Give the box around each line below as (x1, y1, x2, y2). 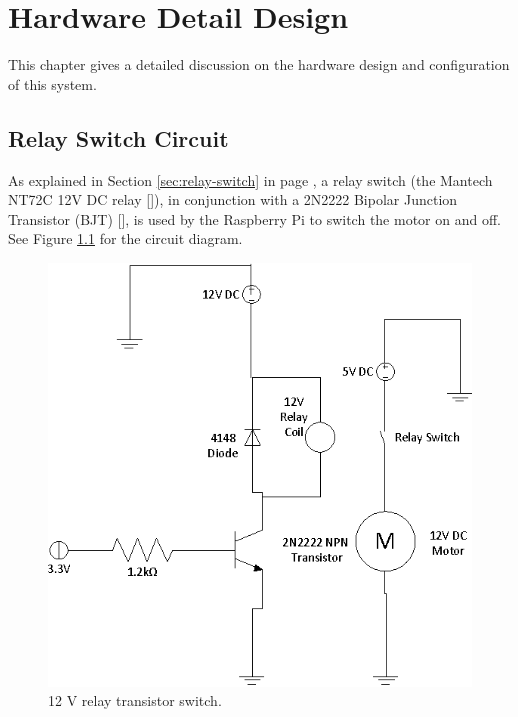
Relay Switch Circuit (8, 122, 229, 153)
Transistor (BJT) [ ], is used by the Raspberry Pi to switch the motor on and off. (8, 208, 501, 229)
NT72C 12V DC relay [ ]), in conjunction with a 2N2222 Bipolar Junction (8, 189, 458, 210)
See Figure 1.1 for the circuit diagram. (8, 228, 243, 249)
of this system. (8, 73, 97, 94)
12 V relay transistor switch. (48, 690, 222, 711)
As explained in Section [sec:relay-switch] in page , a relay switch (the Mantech (8, 169, 493, 190)
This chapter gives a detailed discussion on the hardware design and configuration (8, 54, 510, 75)
